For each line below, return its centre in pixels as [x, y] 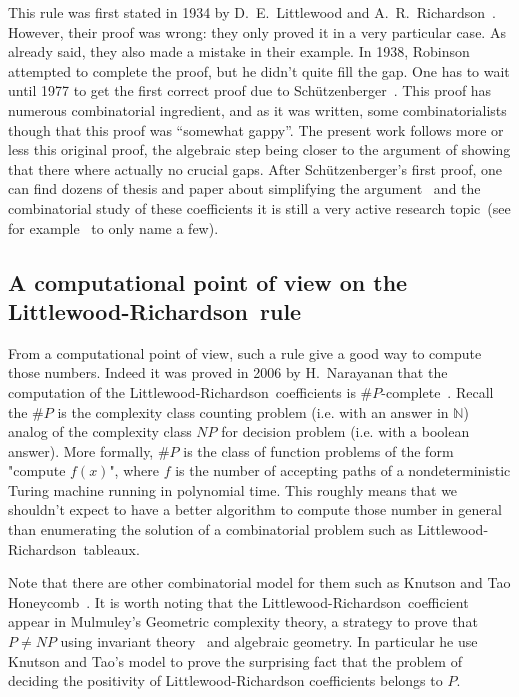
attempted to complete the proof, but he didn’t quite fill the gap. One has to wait [259, 70]
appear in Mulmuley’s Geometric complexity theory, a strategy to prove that [243, 621]
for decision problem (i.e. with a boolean [345, 431]
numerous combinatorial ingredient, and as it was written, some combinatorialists [257, 109]
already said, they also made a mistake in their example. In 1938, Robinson [239, 51]
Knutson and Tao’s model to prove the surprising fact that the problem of [235, 660]
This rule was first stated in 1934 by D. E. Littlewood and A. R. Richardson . [252, 12]
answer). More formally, [81, 450]
